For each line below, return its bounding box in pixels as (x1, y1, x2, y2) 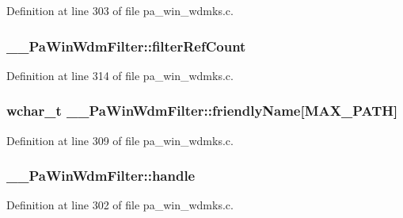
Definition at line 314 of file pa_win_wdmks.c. (6, 67, 234, 83)
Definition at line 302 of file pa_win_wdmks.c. (6, 197, 234, 213)
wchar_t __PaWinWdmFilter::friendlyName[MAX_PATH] (6, 101, 398, 120)
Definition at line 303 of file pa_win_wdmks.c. (6, 2, 234, 18)
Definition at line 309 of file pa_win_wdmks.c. (6, 132, 234, 148)
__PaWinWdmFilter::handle (6, 166, 196, 185)
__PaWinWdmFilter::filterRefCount (6, 36, 246, 55)
